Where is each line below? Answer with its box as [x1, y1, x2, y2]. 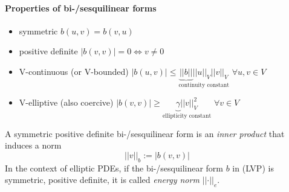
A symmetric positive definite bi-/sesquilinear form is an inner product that [5, 127, 285, 139]
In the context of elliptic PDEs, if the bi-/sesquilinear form [5, 161, 224, 174]
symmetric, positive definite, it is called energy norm [5, 173, 200, 186]
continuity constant [178, 82, 230, 88]
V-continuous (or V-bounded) [19, 65, 129, 77]
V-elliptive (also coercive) [19, 96, 114, 109]
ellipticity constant [162, 113, 212, 120]
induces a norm [5, 139, 62, 152]
